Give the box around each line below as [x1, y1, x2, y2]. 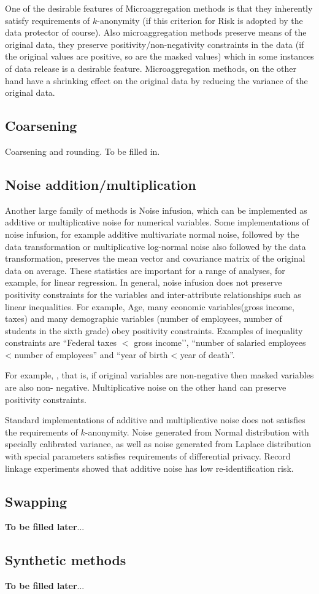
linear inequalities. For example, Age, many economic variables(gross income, [5, 300, 294, 313]
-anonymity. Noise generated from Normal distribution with [85, 425, 309, 438]
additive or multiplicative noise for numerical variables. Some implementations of [5, 216, 309, 229]
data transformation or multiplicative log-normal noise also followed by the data [5, 240, 306, 252]
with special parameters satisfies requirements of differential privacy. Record [5, 450, 291, 463]
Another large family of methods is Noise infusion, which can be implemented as [5, 203, 307, 216]
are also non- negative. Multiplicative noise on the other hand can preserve [5, 381, 286, 394]
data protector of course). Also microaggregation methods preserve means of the [5, 26, 307, 39]
